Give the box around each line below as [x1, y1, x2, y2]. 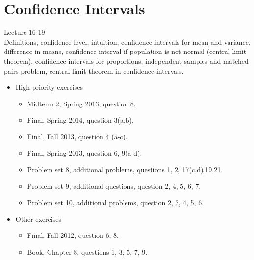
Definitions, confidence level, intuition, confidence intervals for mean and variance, [4, 36, 251, 47]
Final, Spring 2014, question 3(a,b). [27, 115, 134, 125]
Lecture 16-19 [4, 27, 45, 37]
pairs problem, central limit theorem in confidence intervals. [4, 65, 184, 76]
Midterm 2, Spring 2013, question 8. [27, 98, 136, 108]
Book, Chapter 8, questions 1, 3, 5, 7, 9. [27, 247, 148, 257]
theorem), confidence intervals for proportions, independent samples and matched [4, 55, 249, 66]
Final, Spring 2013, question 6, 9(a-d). [27, 148, 142, 158]
